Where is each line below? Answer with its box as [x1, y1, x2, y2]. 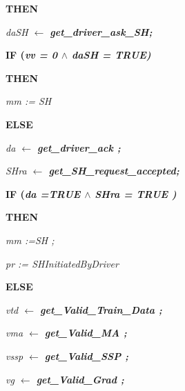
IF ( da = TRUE [6, 186, 81, 201]
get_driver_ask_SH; [50, 24, 153, 39]
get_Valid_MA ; [44, 325, 127, 340]
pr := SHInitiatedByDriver [6, 256, 119, 270]
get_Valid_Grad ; [36, 372, 124, 386]
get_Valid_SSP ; [44, 348, 128, 363]
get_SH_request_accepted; [48, 163, 179, 178]
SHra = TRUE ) [95, 186, 177, 201]
